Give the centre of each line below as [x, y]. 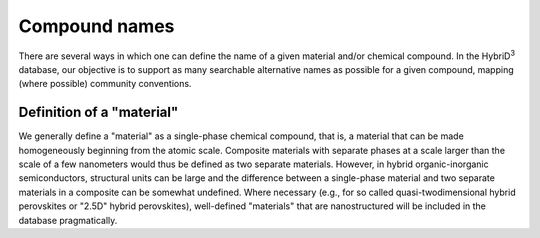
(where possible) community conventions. [105, 84]
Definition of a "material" [98, 112]
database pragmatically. [68, 220]
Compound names [96, 26]
